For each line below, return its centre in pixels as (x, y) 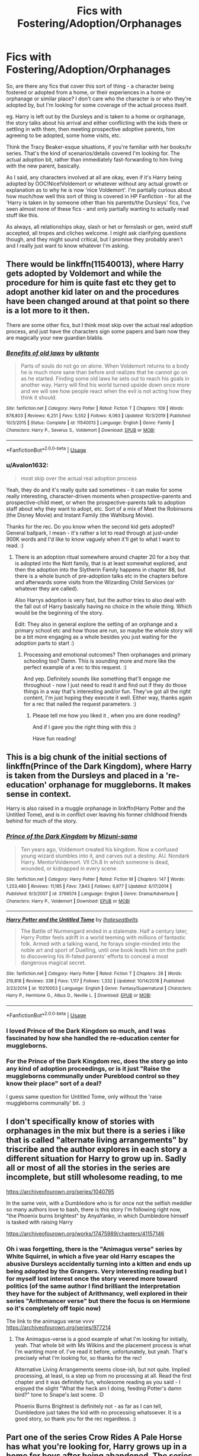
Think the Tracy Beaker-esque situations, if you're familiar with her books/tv (99, 147)
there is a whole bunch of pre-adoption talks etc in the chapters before (101, 576)
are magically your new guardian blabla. (55, 337)
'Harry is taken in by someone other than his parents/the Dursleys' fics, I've (98, 202)
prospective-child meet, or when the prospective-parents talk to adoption (96, 502)
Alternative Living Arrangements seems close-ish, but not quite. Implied (102, 1369)
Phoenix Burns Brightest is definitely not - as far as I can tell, (89, 1406)
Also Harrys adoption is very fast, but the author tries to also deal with (100, 600)
